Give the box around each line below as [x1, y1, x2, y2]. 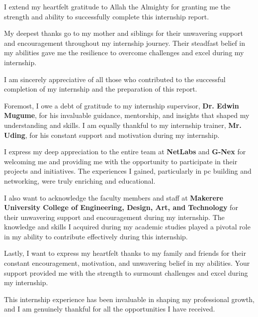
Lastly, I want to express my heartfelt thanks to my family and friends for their [4, 248, 246, 258]
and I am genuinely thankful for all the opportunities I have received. [4, 304, 215, 314]
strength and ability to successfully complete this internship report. [4, 11, 209, 21]
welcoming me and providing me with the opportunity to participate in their [4, 156, 238, 166]
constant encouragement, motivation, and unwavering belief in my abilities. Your [4, 258, 250, 268]
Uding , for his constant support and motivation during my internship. [4, 129, 220, 140]
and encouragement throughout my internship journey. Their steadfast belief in [4, 37, 246, 48]
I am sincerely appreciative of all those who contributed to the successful [4, 74, 226, 84]
